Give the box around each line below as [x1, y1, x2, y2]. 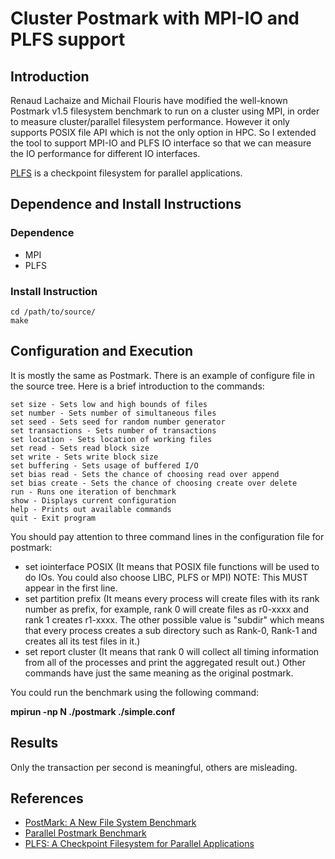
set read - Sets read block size [10, 443, 150, 453]
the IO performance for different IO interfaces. [10, 148, 201, 159]
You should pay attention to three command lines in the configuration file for [10, 530, 325, 542]
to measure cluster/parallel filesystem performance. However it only [10, 116, 290, 127]
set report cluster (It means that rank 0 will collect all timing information [24, 645, 320, 657]
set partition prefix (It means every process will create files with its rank [24, 592, 320, 604]
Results [10, 735, 59, 752]
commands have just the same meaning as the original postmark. [24, 667, 294, 679]
